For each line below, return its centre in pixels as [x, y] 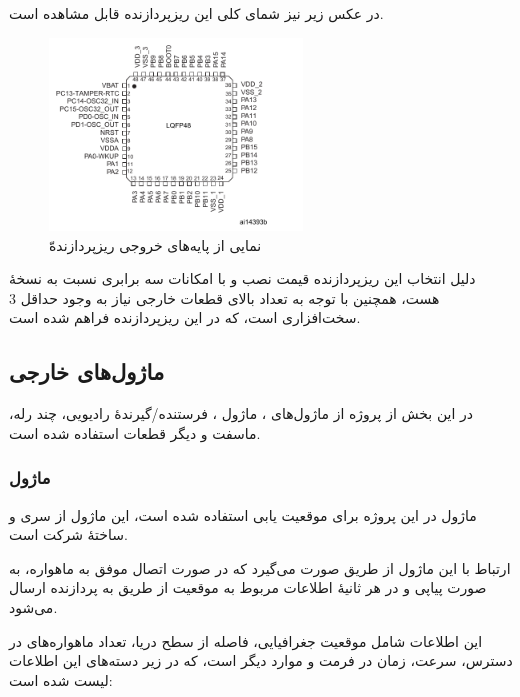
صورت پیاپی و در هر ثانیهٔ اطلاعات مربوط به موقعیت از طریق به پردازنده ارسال [248, 587]
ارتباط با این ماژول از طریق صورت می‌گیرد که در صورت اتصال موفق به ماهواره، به [260, 567]
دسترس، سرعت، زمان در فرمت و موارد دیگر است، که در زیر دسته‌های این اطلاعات [261, 660]
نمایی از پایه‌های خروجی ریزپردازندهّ [155, 244]
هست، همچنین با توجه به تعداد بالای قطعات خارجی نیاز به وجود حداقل [230, 297]
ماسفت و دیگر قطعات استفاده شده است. [135, 432]
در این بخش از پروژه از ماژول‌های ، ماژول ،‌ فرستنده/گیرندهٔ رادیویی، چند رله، [241, 413]
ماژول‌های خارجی [87, 371]
